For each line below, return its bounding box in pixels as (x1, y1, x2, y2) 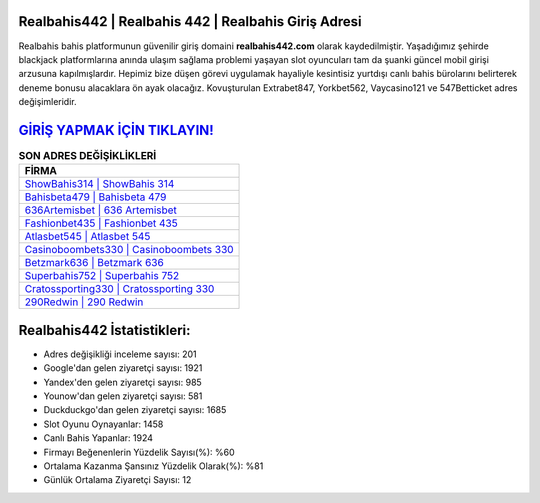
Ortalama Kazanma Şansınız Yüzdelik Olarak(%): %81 (43, 460, 264, 472)
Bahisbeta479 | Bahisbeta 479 (24, 190, 167, 204)
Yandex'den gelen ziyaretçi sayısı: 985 (43, 376, 202, 388)
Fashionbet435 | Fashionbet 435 (24, 216, 179, 230)
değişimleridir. (18, 96, 77, 108)
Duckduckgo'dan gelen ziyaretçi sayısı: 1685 (43, 404, 227, 416)
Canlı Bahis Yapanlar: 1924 (43, 432, 154, 444)
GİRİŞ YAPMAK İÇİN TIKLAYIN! (18, 121, 214, 139)
